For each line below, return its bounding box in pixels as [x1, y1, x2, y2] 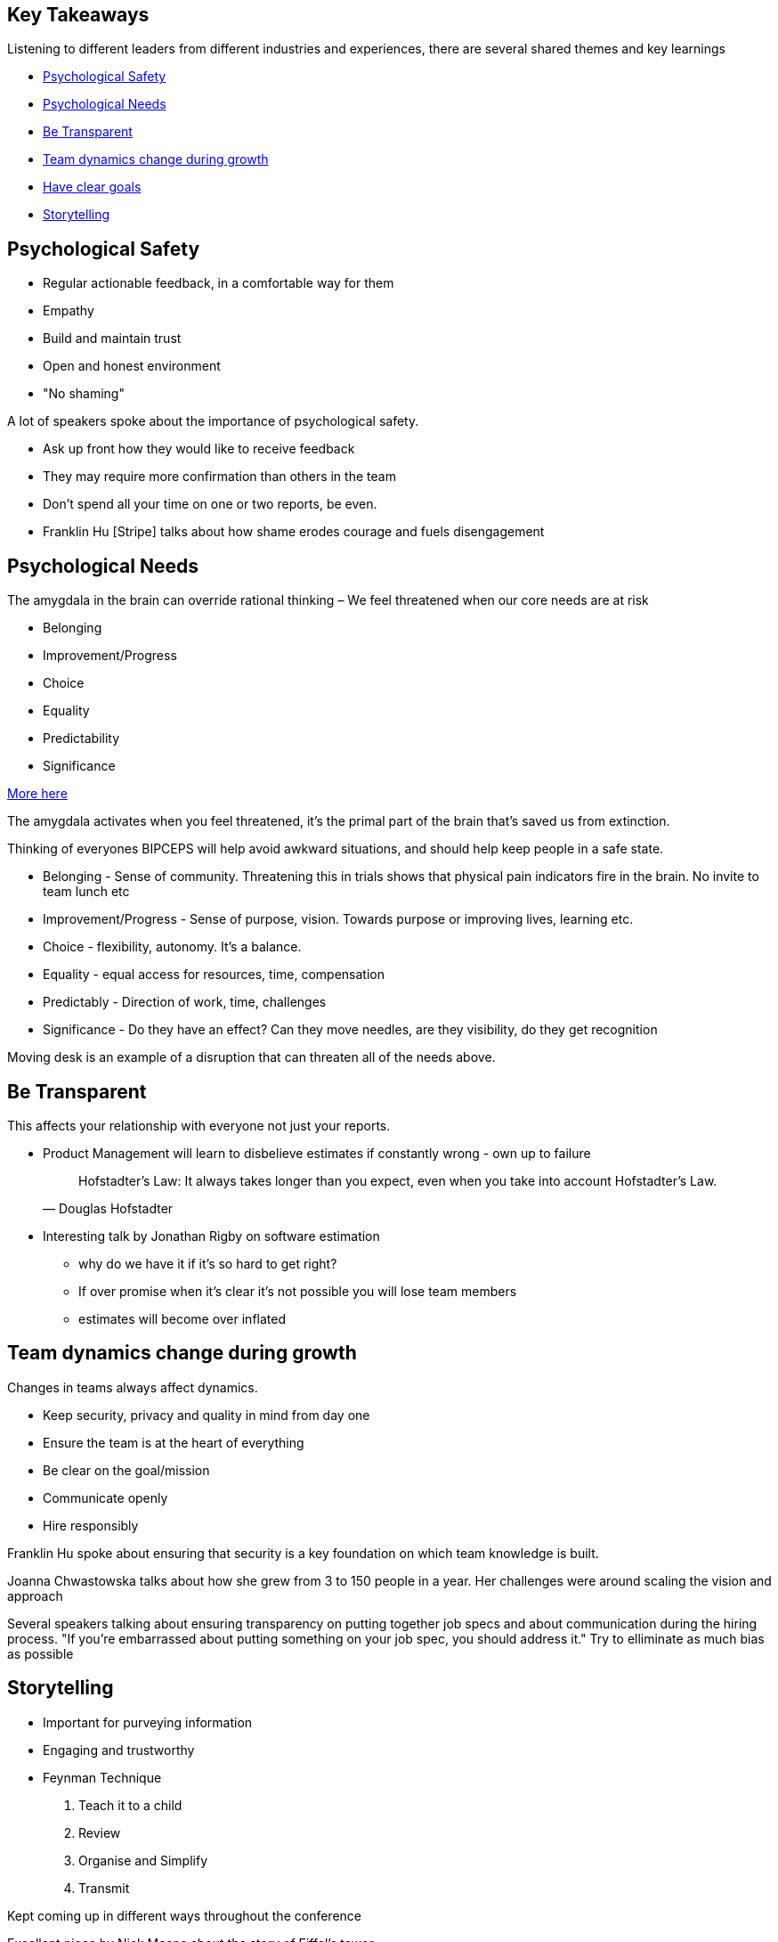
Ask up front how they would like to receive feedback [43, 441, 355, 457]
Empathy [43, 303, 94, 319]
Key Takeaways [7, 4, 150, 26]
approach [7, 1587, 63, 1603]
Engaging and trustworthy [43, 1742, 195, 1758]
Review [78, 1824, 121, 1840]
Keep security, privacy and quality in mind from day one [43, 1407, 370, 1423]
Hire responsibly [43, 1517, 139, 1533]
